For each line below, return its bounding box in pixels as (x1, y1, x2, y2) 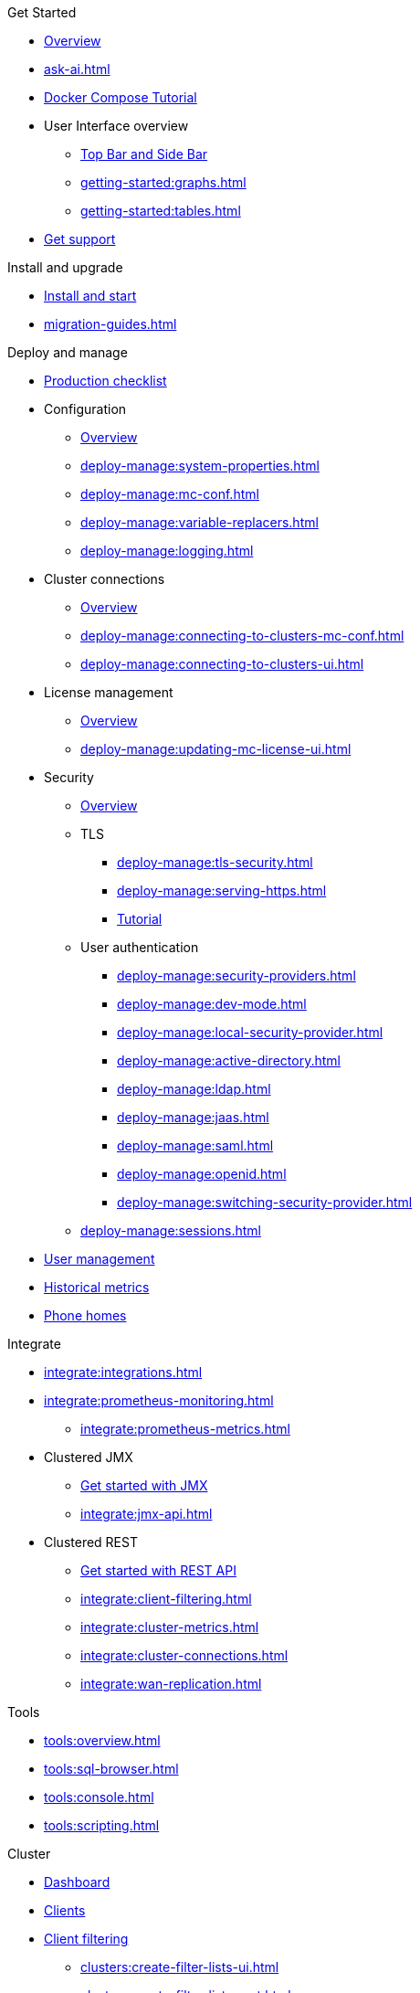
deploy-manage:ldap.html (117, 1081, 271, 1097)
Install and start (44, 288, 137, 303)
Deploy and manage (7, 345, 128, 360)
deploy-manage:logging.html (80, 543, 254, 558)
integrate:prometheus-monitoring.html (44, 1393, 274, 1408)
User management (44, 1251, 155, 1267)
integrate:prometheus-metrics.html (80, 1421, 290, 1436)
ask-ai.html (44, 61, 110, 77)
